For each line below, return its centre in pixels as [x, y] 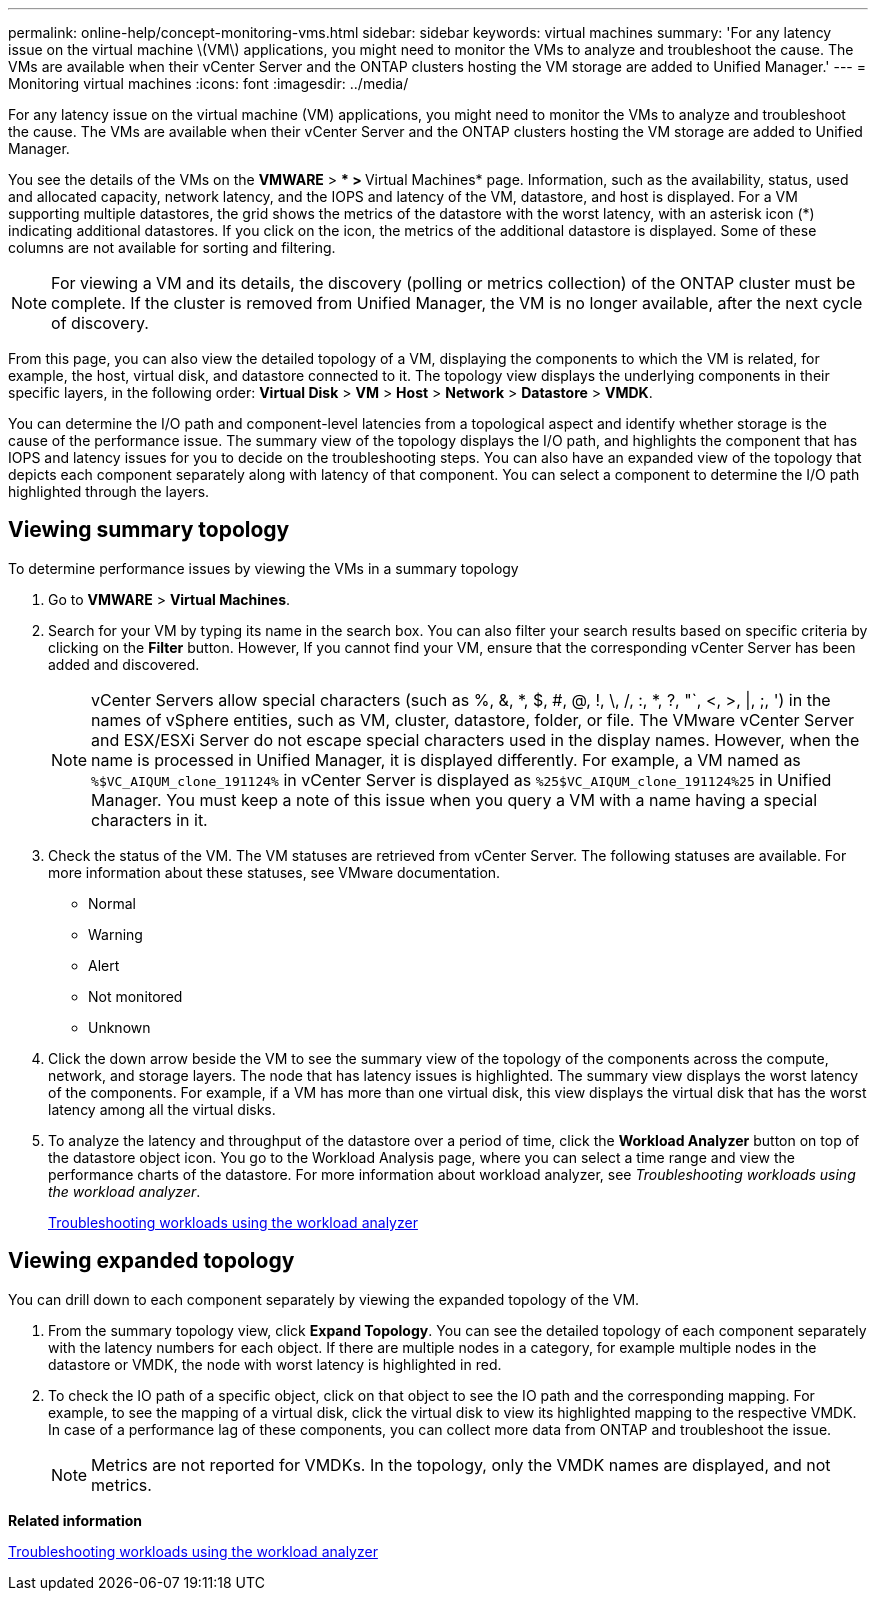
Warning [115, 934]
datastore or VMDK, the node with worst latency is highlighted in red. [275, 1364]
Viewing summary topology [149, 530]
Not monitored [135, 996]
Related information [75, 1520]
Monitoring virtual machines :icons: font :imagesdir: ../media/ [208, 83]
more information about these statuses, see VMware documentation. [274, 872]
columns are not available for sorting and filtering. [172, 247]
